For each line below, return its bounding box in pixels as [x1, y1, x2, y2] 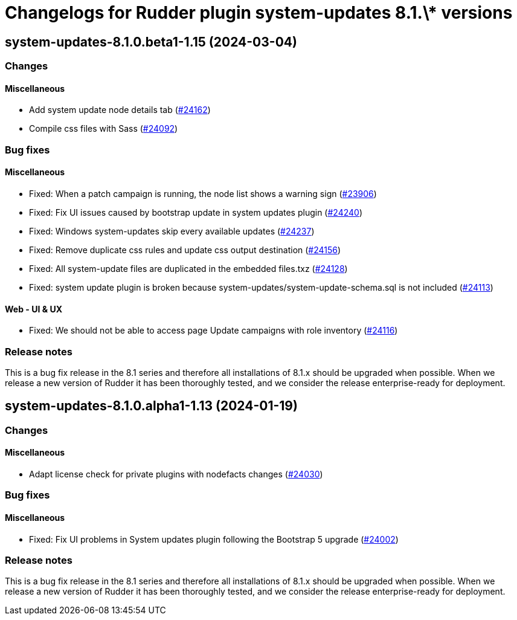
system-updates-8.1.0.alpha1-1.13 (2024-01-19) [5, 398, 298, 414]
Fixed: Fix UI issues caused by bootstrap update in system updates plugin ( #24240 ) [29, 207, 363, 218]
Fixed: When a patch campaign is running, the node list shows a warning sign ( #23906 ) [29, 188, 377, 199]
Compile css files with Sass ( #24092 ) [29, 123, 178, 134]
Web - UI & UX [5, 303, 62, 314]
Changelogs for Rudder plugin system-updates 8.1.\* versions [5, 2, 513, 23]
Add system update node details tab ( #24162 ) [29, 105, 211, 115]
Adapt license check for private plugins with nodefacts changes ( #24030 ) [29, 469, 323, 480]
